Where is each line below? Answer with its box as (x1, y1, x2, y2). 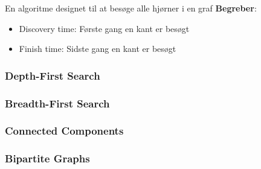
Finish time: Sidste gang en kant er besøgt (19, 42, 176, 55)
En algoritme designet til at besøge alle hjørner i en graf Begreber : (5, 2, 257, 14)
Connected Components (5, 123, 124, 138)
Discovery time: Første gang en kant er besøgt (19, 22, 190, 34)
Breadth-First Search (5, 95, 110, 110)
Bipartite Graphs (5, 151, 90, 166)
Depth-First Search (5, 68, 100, 83)
